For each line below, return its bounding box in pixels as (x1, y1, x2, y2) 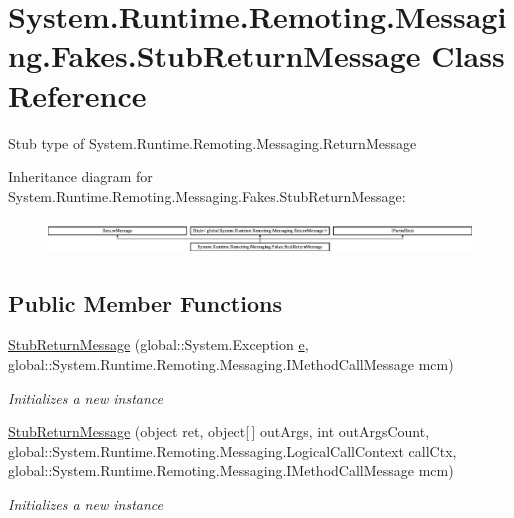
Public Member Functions (8, 287, 282, 318)
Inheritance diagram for (8, 166, 153, 187)
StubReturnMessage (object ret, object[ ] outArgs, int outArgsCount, (8, 421, 430, 442)
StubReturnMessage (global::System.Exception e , (8, 334, 309, 355)
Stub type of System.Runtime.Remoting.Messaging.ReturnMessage (8, 132, 417, 153)
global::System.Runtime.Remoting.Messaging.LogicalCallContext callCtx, (8, 440, 457, 461)
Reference (8, 74, 147, 115)
